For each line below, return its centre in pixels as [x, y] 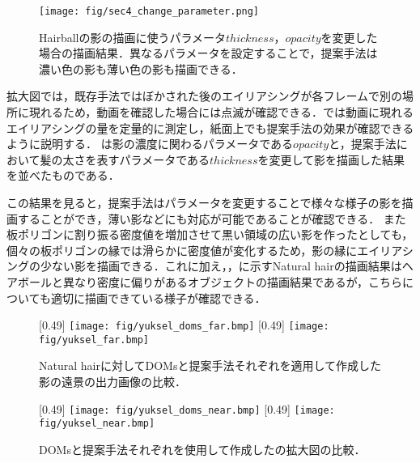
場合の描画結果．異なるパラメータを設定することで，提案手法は [208, 53]
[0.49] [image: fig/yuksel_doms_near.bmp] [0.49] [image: [187, 408]
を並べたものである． [63, 175]
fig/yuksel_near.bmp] [97, 424]
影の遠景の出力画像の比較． [112, 382]
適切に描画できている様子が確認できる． [158, 297]
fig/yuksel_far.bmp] [94, 340]
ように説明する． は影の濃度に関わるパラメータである [150, 144]
